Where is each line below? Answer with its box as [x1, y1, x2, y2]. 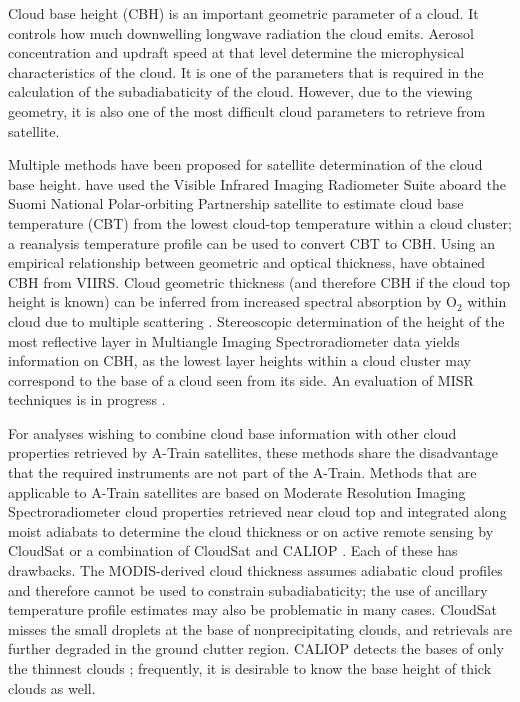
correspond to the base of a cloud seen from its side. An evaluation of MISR [8, 369, 474, 390]
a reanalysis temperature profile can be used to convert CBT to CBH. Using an [8, 232, 495, 253]
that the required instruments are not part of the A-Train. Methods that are [8, 462, 477, 483]
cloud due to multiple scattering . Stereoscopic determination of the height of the [8, 310, 505, 331]
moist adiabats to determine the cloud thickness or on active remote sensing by [8, 520, 494, 541]
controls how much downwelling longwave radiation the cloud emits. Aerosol [8, 22, 474, 43]
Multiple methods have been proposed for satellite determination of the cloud [8, 154, 483, 175]
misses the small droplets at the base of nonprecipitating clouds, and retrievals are [8, 618, 513, 639]
